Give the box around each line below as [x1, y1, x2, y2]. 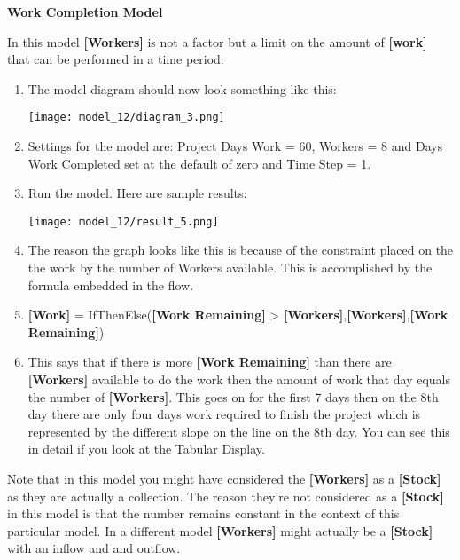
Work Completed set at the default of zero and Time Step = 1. [27, 154, 371, 172]
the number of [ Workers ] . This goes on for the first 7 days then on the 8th [27, 387, 439, 406]
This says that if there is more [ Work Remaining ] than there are [27, 352, 392, 371]
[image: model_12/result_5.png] [27, 215, 219, 228]
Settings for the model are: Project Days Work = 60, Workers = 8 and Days [27, 137, 443, 155]
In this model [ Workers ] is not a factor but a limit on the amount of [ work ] [7, 32, 427, 51]
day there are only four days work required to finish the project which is [27, 405, 421, 423]
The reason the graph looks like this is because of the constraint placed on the [27, 241, 454, 259]
